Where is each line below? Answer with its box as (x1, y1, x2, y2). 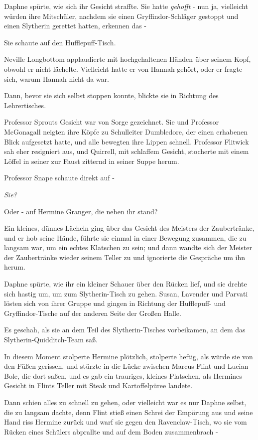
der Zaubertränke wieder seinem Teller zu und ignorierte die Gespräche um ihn (4, 252, 245, 262)
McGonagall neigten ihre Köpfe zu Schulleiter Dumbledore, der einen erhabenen (4, 126, 248, 137)
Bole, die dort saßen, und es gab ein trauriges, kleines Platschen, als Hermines (4, 370, 242, 381)
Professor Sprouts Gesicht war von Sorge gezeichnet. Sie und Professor (4, 117, 219, 127)
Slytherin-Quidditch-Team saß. (4, 334, 98, 345)
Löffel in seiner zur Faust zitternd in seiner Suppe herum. (4, 155, 179, 166)
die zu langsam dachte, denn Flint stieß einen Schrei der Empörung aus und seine (4, 407, 253, 417)
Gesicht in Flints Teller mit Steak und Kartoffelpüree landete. (4, 380, 193, 391)
